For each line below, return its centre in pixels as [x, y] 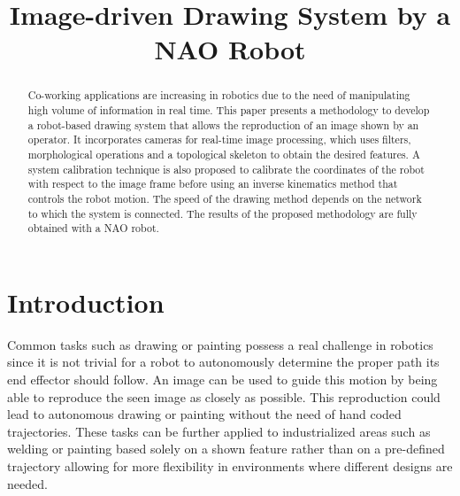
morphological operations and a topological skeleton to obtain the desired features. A [224, 154]
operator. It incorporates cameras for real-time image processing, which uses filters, [219, 139]
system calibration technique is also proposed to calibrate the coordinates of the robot [226, 169]
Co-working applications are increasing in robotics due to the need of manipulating [219, 95]
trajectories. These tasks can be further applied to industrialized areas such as [219, 431]
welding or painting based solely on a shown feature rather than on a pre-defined [226, 449]
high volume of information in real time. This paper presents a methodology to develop [229, 110]
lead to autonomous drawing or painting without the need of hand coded [204, 414]
